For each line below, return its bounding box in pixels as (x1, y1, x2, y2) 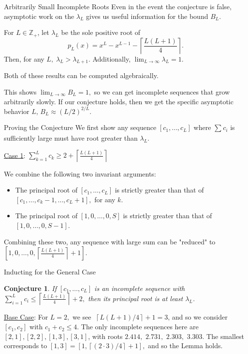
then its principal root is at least (88, 293, 183, 303)
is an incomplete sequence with (94, 283, 185, 293)
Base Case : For (4, 312, 48, 322)
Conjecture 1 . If (4, 283, 57, 293)
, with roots (88, 331, 123, 341)
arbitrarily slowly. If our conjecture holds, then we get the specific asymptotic (4, 96, 233, 106)
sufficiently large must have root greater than (4, 133, 138, 143)
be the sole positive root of (61, 27, 141, 37)
